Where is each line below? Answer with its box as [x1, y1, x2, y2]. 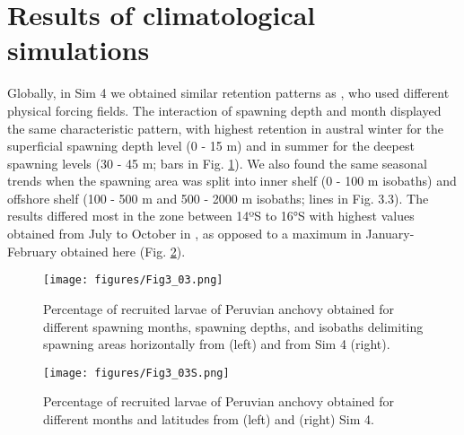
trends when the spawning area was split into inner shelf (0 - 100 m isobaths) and [7, 171, 457, 190]
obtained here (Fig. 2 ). [60, 241, 186, 260]
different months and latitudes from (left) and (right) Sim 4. [43, 409, 374, 428]
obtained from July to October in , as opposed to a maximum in [7, 224, 362, 243]
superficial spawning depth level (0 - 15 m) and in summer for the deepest [7, 136, 415, 155]
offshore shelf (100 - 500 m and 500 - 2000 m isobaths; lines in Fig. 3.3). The [7, 188, 429, 207]
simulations [7, 31, 150, 68]
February [7, 241, 57, 260]
